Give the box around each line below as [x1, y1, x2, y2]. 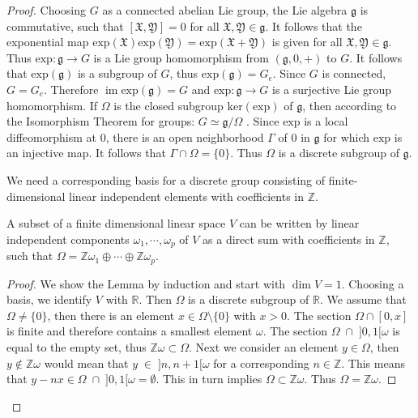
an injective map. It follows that [6, 144, 166, 161]
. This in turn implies [156, 370, 262, 387]
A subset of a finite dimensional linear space [6, 215, 226, 232]
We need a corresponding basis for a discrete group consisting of [6, 171, 326, 188]
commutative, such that [6, 17, 124, 34]
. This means [341, 354, 405, 371]
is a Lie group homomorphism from [93, 49, 269, 66]
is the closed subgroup [113, 96, 224, 113]
